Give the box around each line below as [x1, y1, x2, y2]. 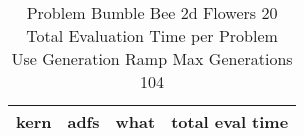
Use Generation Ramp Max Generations [11, 47, 293, 70]
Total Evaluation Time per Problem [26, 24, 278, 47]
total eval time [171, 110, 289, 133]
